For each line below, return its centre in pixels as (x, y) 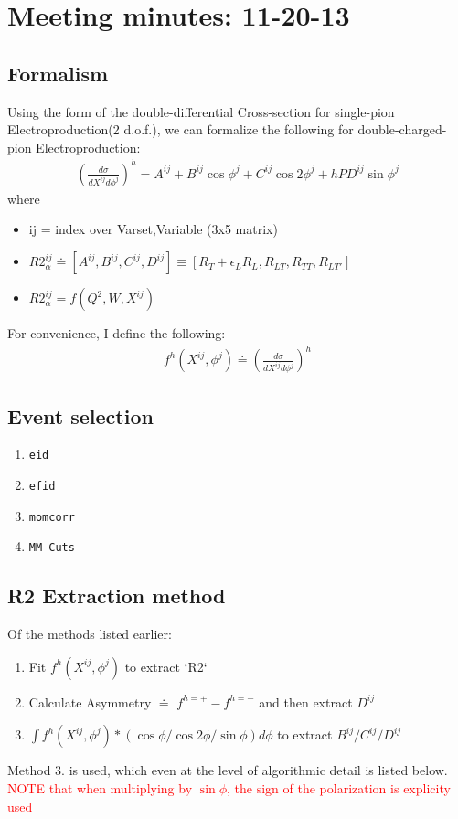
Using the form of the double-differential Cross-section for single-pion (201, 111)
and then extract (306, 702)
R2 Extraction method (117, 596)
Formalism (58, 73)
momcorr (52, 517)
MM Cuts (52, 548)
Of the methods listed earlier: (90, 634)
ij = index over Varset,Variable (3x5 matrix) (153, 229)
